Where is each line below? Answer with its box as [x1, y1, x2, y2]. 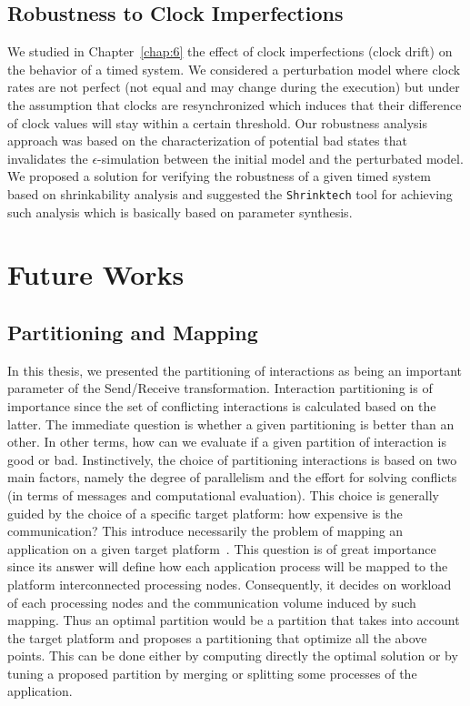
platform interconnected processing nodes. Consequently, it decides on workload [7, 574, 452, 593]
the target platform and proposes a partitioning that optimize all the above [7, 628, 427, 647]
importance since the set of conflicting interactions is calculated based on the [7, 396, 436, 415]
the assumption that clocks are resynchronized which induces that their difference [7, 95, 462, 114]
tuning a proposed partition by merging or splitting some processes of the [7, 663, 417, 682]
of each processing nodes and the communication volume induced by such [7, 592, 416, 611]
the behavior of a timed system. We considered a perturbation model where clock [7, 59, 461, 78]
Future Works [7, 256, 185, 293]
